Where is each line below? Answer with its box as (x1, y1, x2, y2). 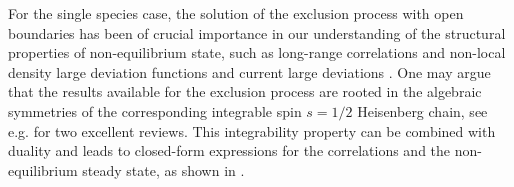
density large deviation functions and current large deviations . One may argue (8, 61, 491, 82)
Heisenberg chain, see (357, 100, 488, 121)
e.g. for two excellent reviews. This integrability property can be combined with (8, 120, 496, 141)
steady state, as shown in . (82, 159, 245, 180)
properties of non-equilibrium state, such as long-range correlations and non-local (8, 42, 506, 63)
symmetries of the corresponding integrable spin (8, 100, 302, 121)
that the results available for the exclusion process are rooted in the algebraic (8, 81, 482, 102)
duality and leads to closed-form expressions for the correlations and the (8, 140, 451, 161)
